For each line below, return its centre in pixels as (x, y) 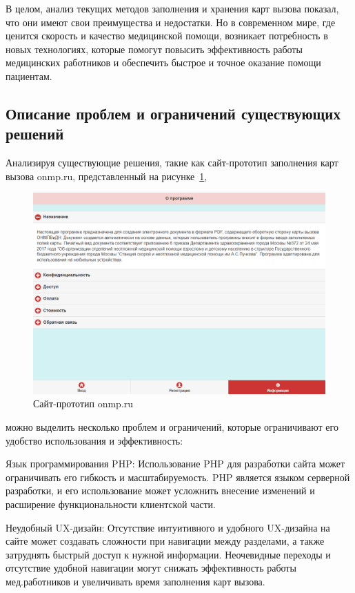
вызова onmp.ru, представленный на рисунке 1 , (106, 176)
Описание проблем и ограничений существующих (173, 113)
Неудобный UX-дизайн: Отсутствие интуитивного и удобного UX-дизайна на (168, 527)
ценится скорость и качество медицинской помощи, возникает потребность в (167, 36)
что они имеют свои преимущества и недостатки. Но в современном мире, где (171, 22)
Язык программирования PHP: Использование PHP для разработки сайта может (175, 464)
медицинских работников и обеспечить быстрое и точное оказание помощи (163, 62)
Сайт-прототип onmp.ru (83, 404)
